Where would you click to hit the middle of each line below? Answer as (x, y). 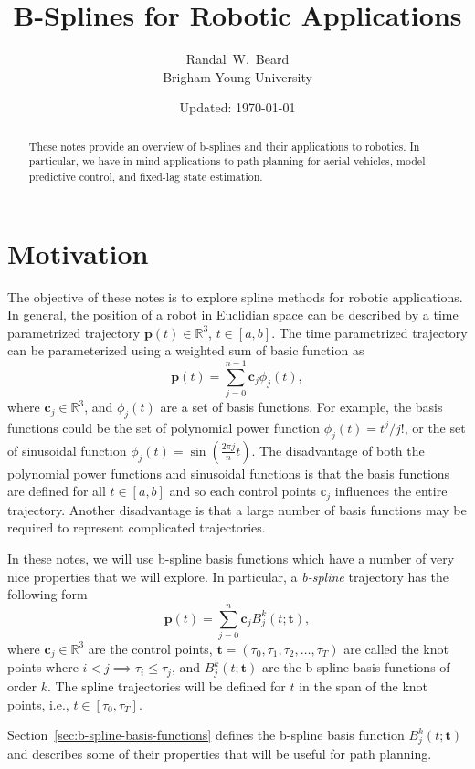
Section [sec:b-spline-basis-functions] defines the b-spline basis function (206, 735)
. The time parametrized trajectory (369, 332)
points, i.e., (38, 704)
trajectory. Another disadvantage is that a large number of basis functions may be (237, 509)
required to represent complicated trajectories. (137, 527)
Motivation (78, 253)
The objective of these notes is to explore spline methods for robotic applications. (235, 296)
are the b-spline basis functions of (356, 667)
